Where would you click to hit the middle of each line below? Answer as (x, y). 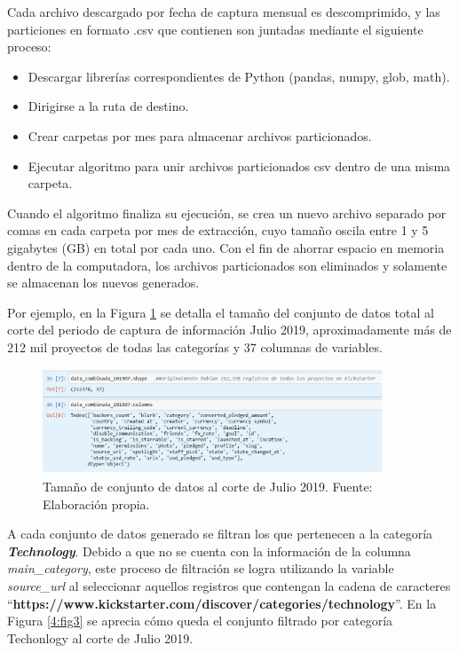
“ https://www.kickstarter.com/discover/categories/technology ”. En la (222, 603)
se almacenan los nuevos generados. (103, 283)
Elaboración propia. (96, 504)
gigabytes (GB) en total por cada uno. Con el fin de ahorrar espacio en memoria (226, 247)
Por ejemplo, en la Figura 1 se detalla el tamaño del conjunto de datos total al (221, 312)
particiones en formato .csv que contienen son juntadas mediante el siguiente (215, 29)
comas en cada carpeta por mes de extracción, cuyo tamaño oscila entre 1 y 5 (218, 230)
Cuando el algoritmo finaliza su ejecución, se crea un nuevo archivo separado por (227, 212)
